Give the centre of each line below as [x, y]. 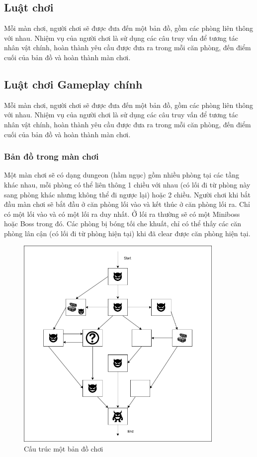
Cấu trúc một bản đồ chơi [64, 448]
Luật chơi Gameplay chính [73, 84]
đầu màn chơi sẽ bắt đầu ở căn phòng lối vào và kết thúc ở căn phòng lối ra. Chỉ [127, 204]
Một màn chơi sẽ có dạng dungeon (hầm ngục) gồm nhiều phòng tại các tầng [122, 175]
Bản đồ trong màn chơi [51, 156]
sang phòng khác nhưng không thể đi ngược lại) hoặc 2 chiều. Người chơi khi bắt [127, 194]
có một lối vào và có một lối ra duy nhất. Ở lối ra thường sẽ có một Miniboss [122, 214]
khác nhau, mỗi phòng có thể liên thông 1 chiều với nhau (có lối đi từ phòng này [127, 184]
